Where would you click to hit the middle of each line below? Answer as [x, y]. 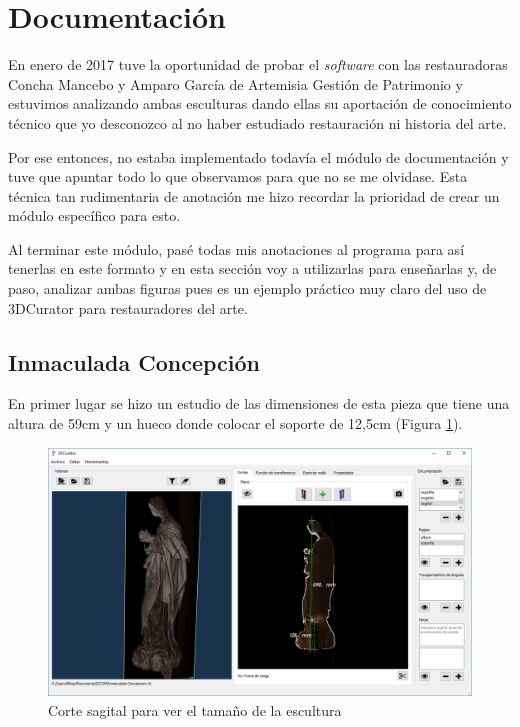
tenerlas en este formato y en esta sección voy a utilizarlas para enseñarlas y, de [252, 268]
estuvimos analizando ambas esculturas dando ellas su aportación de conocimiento [260, 103]
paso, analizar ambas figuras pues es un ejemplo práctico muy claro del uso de [247, 288]
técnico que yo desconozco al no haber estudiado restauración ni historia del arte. [257, 122]
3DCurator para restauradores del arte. [128, 307]
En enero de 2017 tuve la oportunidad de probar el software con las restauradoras [258, 64]
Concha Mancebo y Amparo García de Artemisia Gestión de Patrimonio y [235, 83]
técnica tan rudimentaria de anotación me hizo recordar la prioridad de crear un [254, 195]
